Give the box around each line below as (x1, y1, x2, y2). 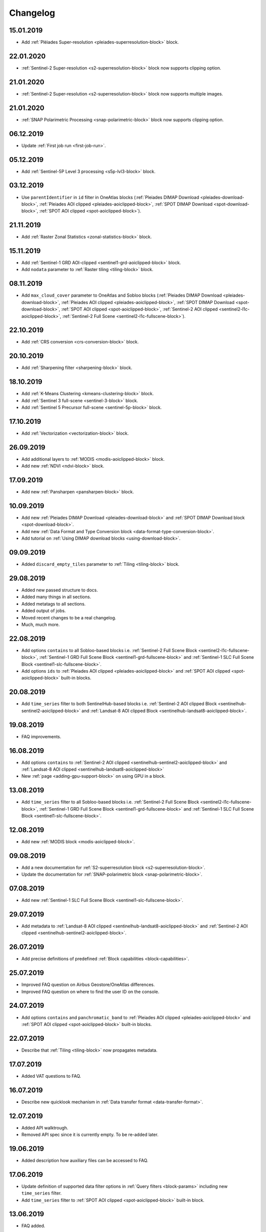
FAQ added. (21, 1223, 45, 1229)
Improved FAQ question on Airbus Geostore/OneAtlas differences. (21, 982, 155, 988)
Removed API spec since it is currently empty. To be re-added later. (21, 1131, 159, 1137)
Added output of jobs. (21, 608, 66, 614)
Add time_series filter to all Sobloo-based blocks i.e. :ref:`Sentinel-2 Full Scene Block (21, 799, 199, 805)
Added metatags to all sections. (21, 601, 86, 607)
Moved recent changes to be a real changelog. (21, 615, 117, 620)
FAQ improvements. (21, 733, 62, 739)
